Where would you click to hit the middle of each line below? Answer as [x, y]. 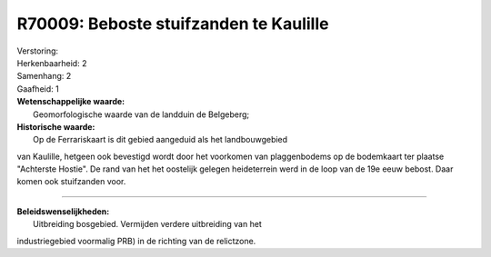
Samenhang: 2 [44, 76]
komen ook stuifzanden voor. [71, 182]
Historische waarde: [56, 126]
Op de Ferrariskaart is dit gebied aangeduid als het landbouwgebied [160, 140]
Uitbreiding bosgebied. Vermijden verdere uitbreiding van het [148, 224]
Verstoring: [38, 51]
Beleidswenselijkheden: [63, 211]
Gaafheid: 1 [38, 89]
